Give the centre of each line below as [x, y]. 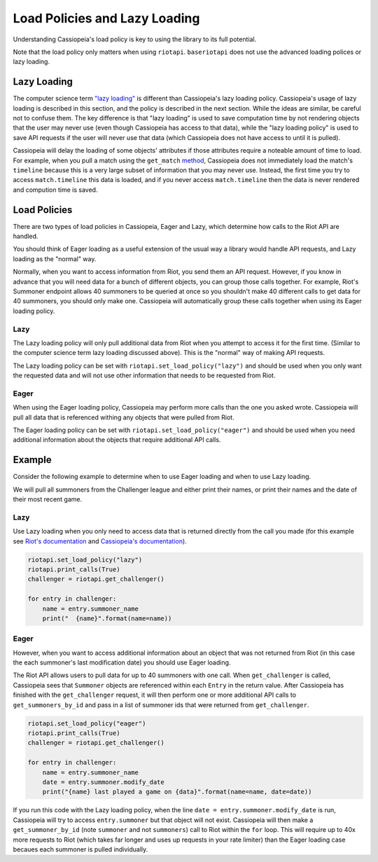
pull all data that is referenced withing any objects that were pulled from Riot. [124, 417]
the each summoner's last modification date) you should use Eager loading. [122, 662]
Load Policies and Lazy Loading [106, 18]
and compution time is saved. [55, 190]
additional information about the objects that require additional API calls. [117, 440]
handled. [26, 236]
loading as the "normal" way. [55, 258]
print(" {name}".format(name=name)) [107, 618]
